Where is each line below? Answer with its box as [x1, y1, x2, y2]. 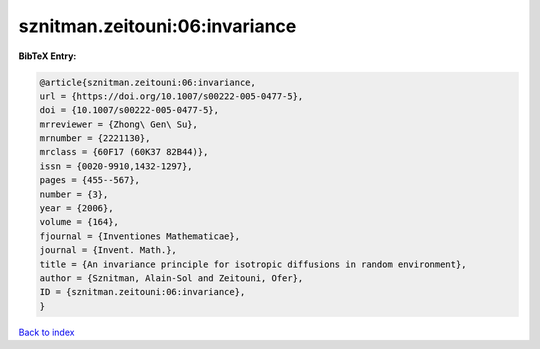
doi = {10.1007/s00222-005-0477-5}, [39, 105, 220, 116]
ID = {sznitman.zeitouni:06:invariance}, [39, 286, 246, 298]
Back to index [18, 326, 75, 338]
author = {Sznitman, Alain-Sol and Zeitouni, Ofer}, [39, 273, 304, 284]
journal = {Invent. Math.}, [39, 245, 177, 256]
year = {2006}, [39, 203, 114, 214]
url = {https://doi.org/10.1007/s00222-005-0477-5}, [39, 90, 304, 102]
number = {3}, [39, 188, 109, 200]
